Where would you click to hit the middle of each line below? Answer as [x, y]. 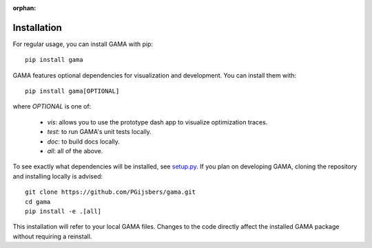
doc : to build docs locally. [84, 142]
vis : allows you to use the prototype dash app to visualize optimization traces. [157, 122]
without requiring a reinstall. [52, 236]
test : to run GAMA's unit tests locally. [99, 132]
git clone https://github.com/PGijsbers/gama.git [111, 192]
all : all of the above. [75, 151]
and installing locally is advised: [58, 176]
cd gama [38, 202]
